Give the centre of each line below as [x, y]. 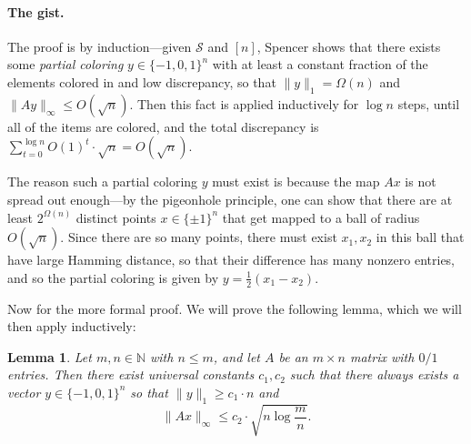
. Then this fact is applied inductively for [244, 103]
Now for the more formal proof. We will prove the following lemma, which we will [235, 308]
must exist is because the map [296, 182]
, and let [236, 356]
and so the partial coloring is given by [113, 277]
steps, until [429, 103]
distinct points [116, 217]
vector [24, 392]
